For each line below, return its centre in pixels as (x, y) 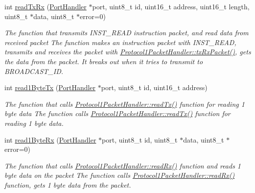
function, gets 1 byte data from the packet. (68, 184)
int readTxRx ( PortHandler (46, 6)
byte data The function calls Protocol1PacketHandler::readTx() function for (117, 113)
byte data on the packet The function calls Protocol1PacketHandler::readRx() (120, 175)
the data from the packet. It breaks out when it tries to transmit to (104, 61)
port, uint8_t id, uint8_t (140, 139)
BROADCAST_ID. (34, 71)
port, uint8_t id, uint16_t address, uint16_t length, (171, 6)
